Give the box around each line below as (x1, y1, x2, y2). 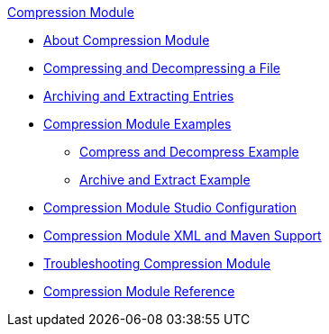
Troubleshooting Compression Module (43, 256, 271, 271)
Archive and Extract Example (79, 172, 251, 187)
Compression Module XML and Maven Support (43, 228, 322, 243)
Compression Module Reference (43, 284, 235, 299)
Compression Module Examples (43, 116, 232, 131)
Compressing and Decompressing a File (43, 60, 280, 76)
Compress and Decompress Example (79, 144, 299, 159)
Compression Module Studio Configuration (43, 200, 297, 215)
